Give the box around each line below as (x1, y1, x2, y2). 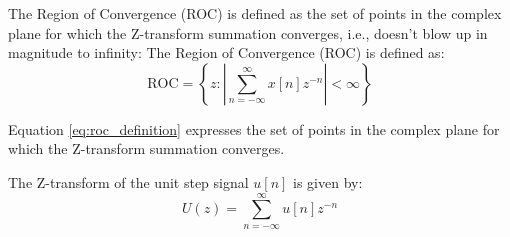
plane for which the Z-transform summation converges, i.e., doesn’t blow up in (8, 22, 488, 43)
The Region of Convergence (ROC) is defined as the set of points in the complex (8, 3, 502, 23)
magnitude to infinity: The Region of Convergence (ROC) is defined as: (8, 42, 445, 63)
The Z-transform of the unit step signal (8, 171, 249, 192)
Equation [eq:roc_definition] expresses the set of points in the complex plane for (8, 118, 500, 139)
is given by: (293, 171, 363, 192)
